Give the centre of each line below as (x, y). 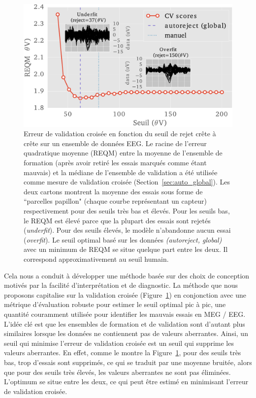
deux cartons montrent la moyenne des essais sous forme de (113, 191)
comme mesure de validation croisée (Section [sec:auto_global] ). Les (127, 182)
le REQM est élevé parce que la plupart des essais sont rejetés (117, 220)
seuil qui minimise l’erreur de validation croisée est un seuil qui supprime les (119, 343)
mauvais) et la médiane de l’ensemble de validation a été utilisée (121, 172)
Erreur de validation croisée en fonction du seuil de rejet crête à (120, 134)
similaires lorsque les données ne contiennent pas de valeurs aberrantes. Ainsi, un (126, 333)
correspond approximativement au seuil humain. (96, 259)
